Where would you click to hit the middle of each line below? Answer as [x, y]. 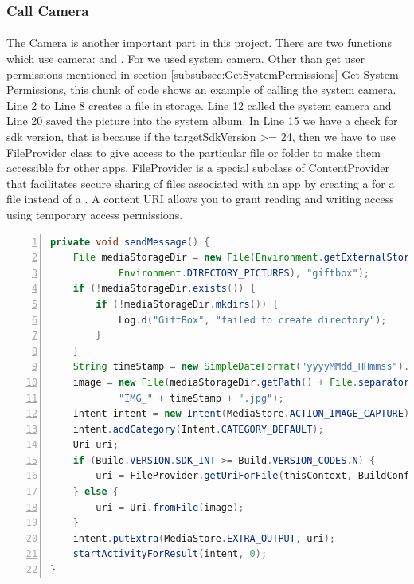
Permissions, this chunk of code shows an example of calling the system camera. [201, 90]
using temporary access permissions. [95, 214]
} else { [96, 492]
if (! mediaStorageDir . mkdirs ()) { [187, 304]
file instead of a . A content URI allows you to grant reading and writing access [200, 199]
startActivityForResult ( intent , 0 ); [170, 554]
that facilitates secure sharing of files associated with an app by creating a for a [201, 183]
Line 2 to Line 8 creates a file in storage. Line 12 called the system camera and [199, 105]
